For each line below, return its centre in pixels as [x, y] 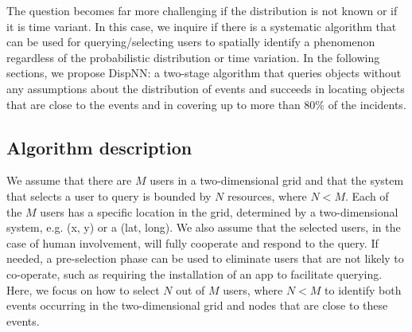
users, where [253, 289]
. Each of [367, 195]
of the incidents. [367, 104]
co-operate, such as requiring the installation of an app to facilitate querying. [194, 273]
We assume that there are [69, 180]
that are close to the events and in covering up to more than [154, 104]
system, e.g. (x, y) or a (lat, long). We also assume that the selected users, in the [204, 227]
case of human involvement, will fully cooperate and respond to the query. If [192, 242]
